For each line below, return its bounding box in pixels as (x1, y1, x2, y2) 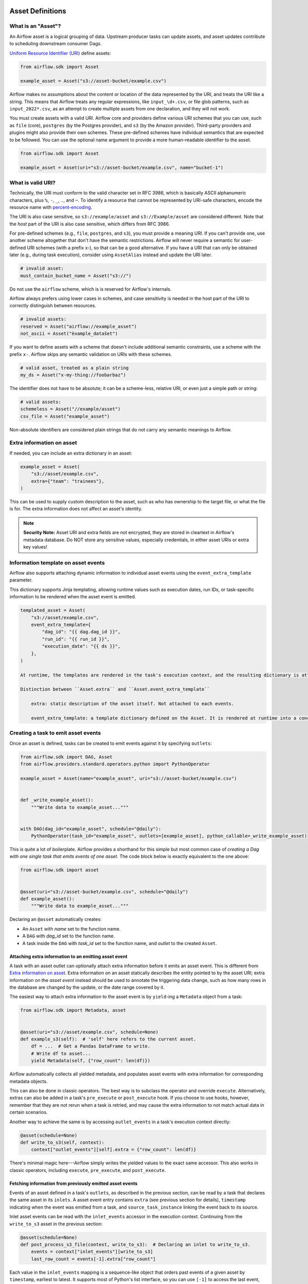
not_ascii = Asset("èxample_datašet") (20, 331, 118, 336)
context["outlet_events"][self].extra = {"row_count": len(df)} (31, 1147, 197, 1153)
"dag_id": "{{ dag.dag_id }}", (42, 629, 121, 635)
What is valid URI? (9, 179, 56, 186)
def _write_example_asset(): (20, 797, 94, 803)
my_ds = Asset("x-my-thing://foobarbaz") (20, 372, 126, 377)
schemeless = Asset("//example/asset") (20, 406, 121, 412)
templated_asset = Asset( (20, 608, 86, 613)
